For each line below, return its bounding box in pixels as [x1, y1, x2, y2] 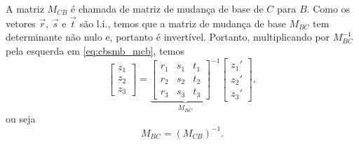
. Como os [306, 1, 351, 15]
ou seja [6, 111, 36, 126]
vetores [6, 15, 36, 30]
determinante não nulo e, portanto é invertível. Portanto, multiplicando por [6, 29, 330, 44]
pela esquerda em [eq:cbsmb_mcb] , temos [6, 43, 184, 57]
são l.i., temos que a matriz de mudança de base [79, 15, 286, 30]
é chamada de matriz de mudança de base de [71, 1, 264, 15]
